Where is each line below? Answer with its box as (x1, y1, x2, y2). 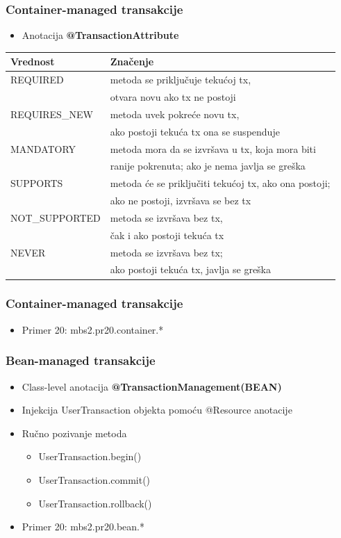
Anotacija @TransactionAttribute (22, 28, 179, 42)
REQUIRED (10, 72, 64, 87)
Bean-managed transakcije (6, 352, 156, 369)
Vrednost (10, 54, 55, 69)
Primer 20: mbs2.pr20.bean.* (22, 519, 144, 534)
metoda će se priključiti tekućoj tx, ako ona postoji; (110, 176, 331, 190)
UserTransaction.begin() (38, 449, 142, 464)
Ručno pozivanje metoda (22, 425, 127, 440)
